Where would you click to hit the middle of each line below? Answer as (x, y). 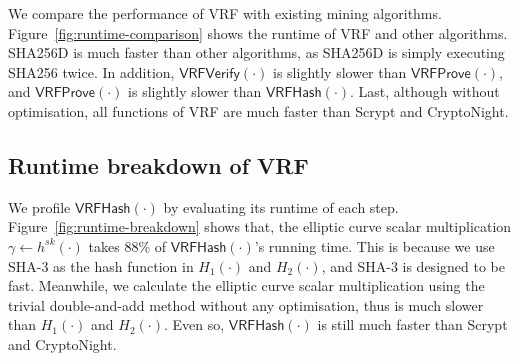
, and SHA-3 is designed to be (413, 265)
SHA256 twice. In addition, (91, 71)
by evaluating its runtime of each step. (281, 206)
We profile (39, 206)
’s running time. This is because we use (374, 245)
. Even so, (194, 324)
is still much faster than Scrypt (412, 324)
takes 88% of (127, 245)
